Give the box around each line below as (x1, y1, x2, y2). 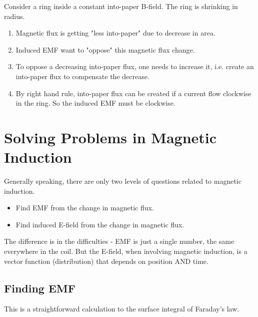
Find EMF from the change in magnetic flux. (15, 202, 154, 213)
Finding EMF (4, 280, 75, 295)
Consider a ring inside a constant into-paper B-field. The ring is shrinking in (4, 1, 238, 11)
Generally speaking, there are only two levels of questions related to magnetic (4, 176, 241, 186)
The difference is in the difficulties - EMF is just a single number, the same (4, 236, 234, 246)
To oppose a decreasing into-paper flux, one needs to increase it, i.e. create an (15, 61, 254, 72)
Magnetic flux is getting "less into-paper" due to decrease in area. (15, 28, 215, 38)
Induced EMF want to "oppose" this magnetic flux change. (15, 44, 195, 55)
